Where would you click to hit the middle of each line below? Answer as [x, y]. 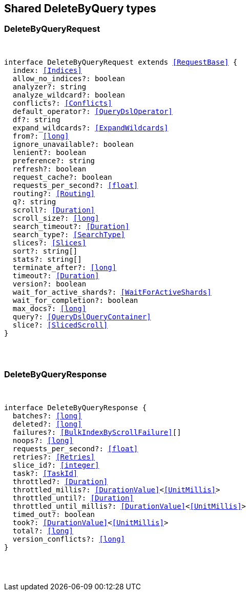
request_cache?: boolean [62, 177]
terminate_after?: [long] [65, 267]
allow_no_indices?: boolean [69, 78]
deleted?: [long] [47, 424]
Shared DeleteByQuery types [80, 8]
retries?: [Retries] [54, 457]
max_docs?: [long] [49, 308]
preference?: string [54, 160]
